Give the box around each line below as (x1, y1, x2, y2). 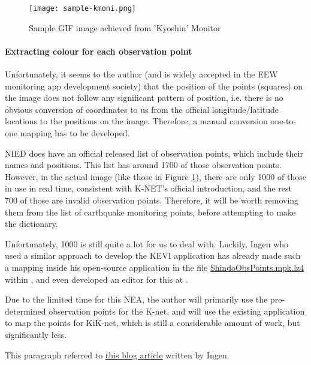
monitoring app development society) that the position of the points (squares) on (5, 79, 303, 92)
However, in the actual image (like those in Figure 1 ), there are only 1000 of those (5, 170, 306, 182)
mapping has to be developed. (20, 127, 130, 139)
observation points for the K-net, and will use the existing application (49, 304, 305, 317)
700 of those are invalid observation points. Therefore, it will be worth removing (5, 193, 299, 206)
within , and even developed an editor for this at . (5, 273, 188, 285)
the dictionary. (5, 217, 58, 230)
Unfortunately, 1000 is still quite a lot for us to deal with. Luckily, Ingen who (5, 237, 289, 250)
